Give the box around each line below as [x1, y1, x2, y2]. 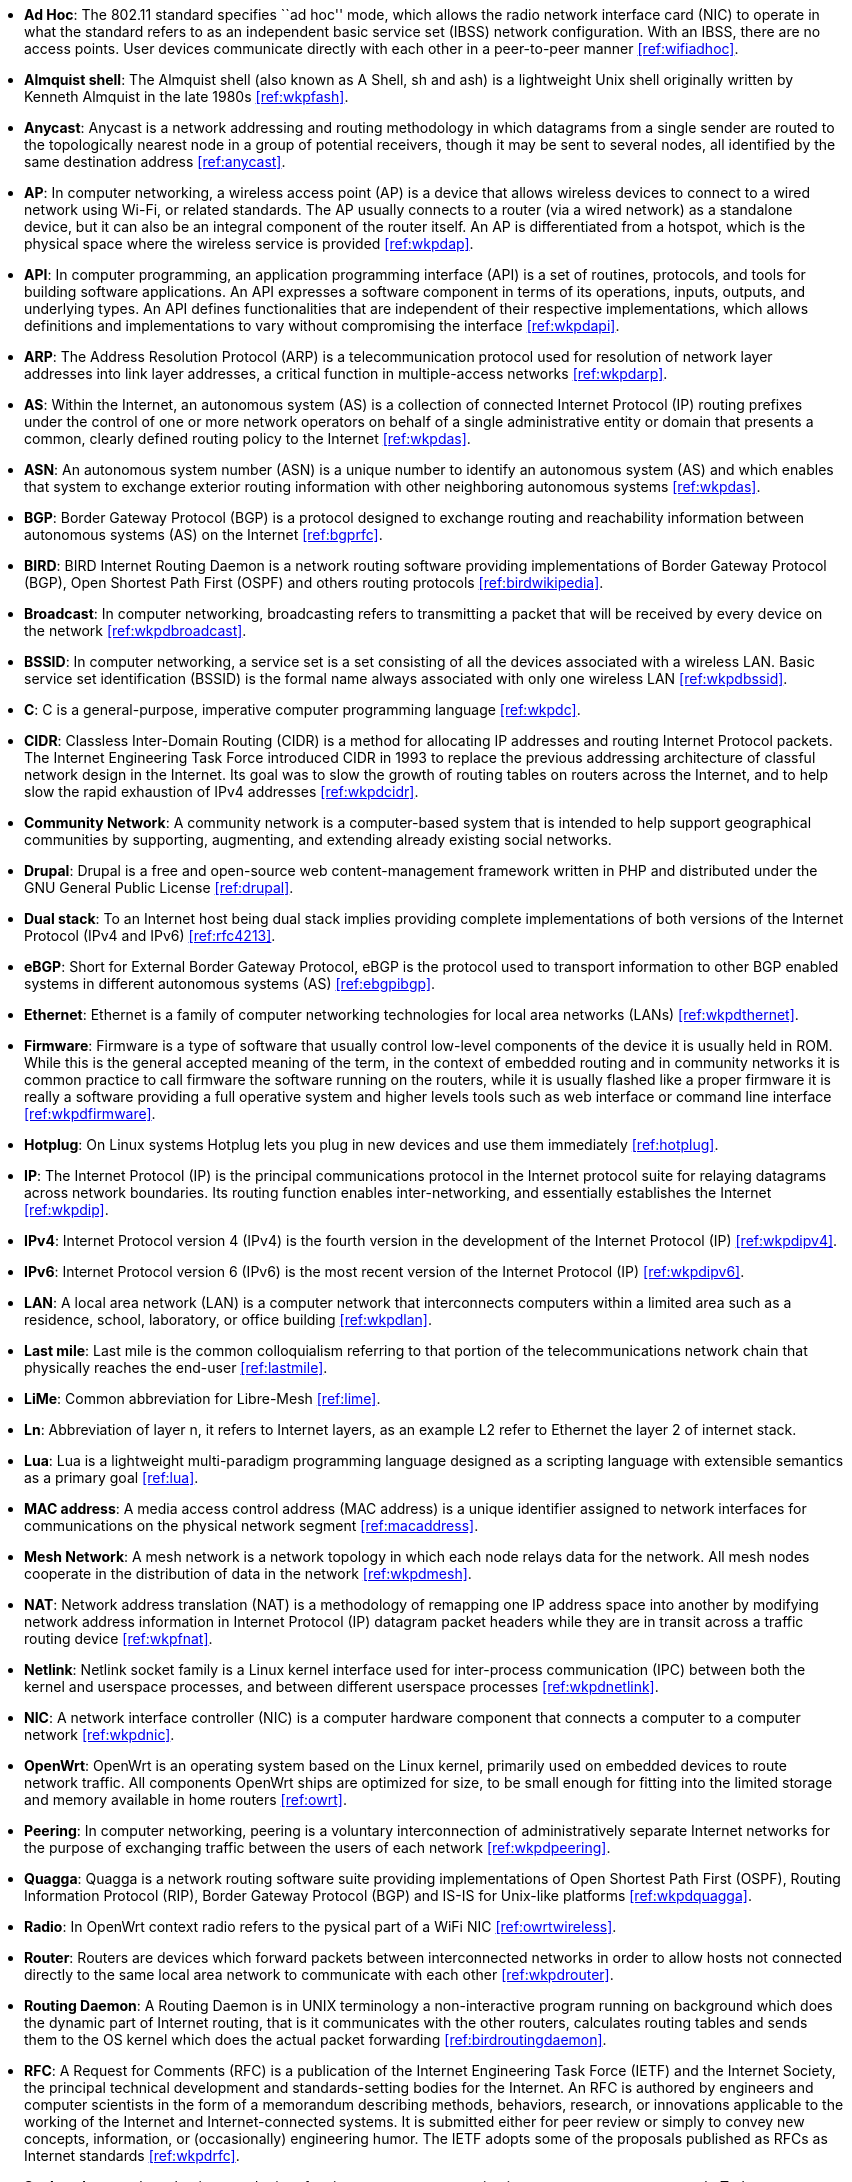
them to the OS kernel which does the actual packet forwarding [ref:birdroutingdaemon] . [24, 2031, 607, 2048]
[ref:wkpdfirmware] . [24, 1105, 156, 1122]
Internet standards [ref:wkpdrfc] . [24, 2147, 240, 2164]
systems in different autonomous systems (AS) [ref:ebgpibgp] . [24, 975, 436, 992]
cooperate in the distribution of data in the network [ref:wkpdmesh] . [24, 1565, 472, 1582]
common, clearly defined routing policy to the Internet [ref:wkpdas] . [24, 430, 471, 447]
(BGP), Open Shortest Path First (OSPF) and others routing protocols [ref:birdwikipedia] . [24, 574, 604, 591]
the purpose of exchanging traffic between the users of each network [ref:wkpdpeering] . [24, 1839, 611, 1856]
